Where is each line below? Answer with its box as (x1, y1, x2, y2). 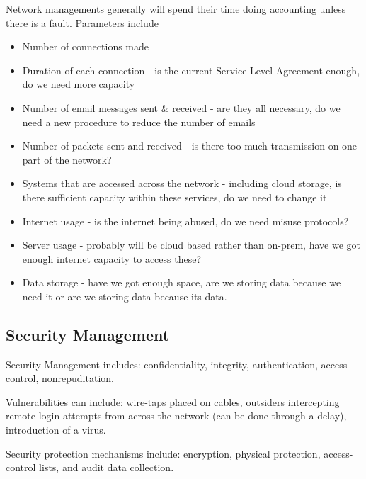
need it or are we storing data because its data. (22, 288, 227, 303)
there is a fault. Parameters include (6, 15, 159, 30)
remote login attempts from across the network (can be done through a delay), (6, 408, 347, 423)
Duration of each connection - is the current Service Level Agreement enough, (22, 62, 360, 77)
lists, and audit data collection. (39, 460, 174, 475)
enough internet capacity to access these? (22, 251, 202, 266)
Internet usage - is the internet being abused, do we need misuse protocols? (22, 213, 349, 228)
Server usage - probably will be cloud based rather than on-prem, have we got (22, 237, 360, 252)
